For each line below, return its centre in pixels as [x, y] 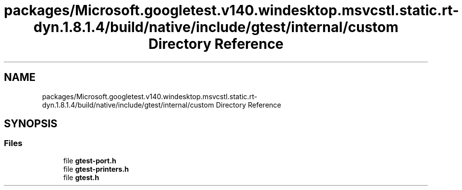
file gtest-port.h [90, 160]
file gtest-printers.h [96, 169]
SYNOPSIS [31, 124]
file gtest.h [81, 177]
